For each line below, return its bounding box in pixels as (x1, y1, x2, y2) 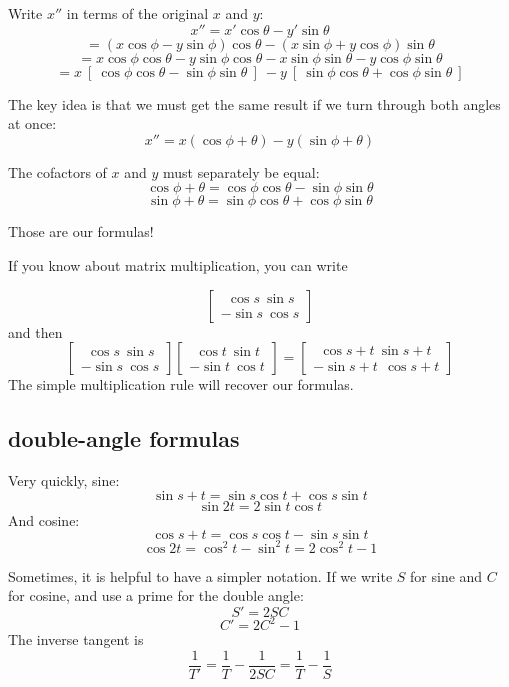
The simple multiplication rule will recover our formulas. (8, 374, 354, 395)
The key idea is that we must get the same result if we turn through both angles (8, 93, 501, 114)
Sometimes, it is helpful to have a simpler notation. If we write (8, 565, 393, 586)
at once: (8, 113, 57, 134)
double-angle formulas (8, 423, 240, 454)
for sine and (410, 565, 483, 586)
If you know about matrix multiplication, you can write (8, 254, 348, 275)
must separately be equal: (163, 161, 320, 182)
